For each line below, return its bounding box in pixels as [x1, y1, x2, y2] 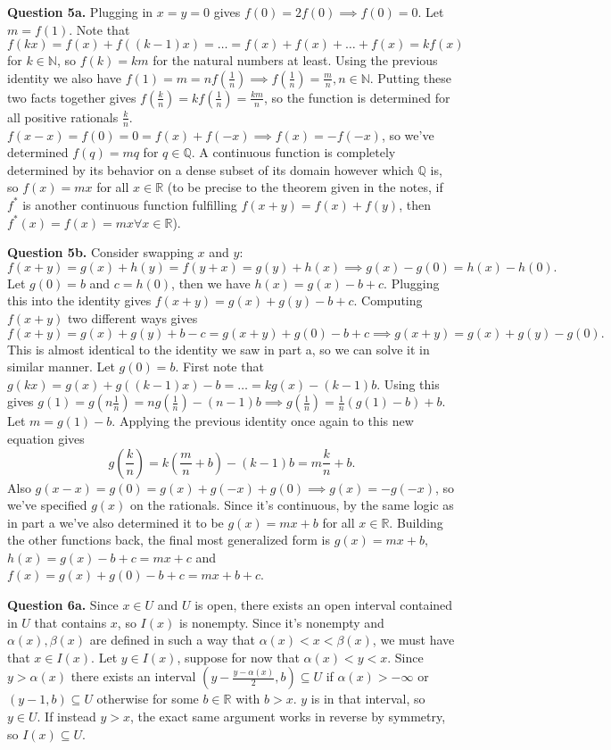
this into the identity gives [7, 291, 152, 310]
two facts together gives [7, 87, 136, 106]
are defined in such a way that [89, 630, 255, 649]
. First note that [175, 357, 264, 376]
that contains [34, 612, 107, 631]
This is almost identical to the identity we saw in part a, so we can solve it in [7, 339, 430, 358]
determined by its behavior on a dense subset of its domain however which [7, 160, 414, 179]
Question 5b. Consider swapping [7, 243, 194, 262]
